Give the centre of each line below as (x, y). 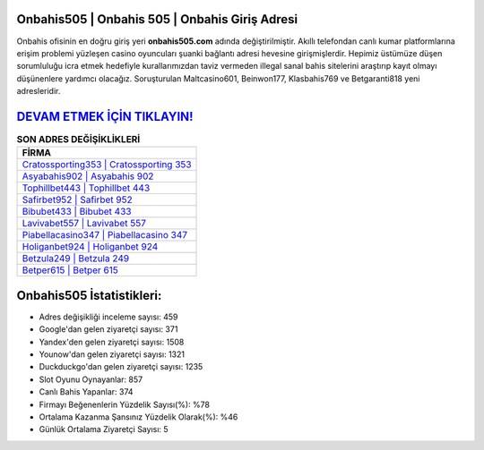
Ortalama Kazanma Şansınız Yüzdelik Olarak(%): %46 (138, 417)
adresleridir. (39, 91)
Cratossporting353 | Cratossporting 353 (107, 165)
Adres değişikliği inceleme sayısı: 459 (108, 317)
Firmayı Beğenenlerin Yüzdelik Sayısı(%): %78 (125, 404)
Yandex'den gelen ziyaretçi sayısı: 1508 (112, 342)
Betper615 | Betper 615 (70, 270)
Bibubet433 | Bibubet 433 (77, 212)
